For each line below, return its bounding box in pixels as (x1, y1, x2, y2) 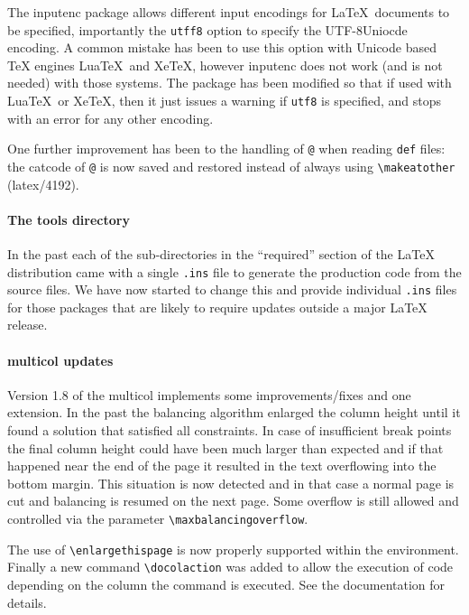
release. (7, 315, 48, 334)
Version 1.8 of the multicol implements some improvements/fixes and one (7, 385, 411, 404)
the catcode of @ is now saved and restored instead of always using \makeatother (7, 156, 455, 175)
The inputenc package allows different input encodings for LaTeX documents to (7, 3, 450, 21)
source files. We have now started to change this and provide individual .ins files (7, 280, 457, 299)
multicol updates (7, 350, 114, 369)
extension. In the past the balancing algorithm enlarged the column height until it (7, 403, 461, 422)
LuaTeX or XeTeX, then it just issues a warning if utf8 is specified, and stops (7, 91, 442, 110)
